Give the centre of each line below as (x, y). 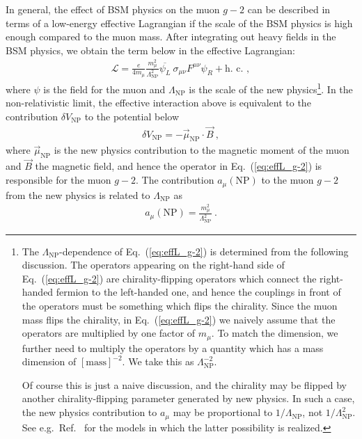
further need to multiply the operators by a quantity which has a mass (173, 348)
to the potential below (132, 116)
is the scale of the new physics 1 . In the (271, 88)
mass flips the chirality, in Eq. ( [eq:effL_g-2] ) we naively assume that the (179, 319)
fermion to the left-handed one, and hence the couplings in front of (198, 292)
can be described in (289, 9)
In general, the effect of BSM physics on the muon (113, 9)
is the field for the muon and (104, 89)
